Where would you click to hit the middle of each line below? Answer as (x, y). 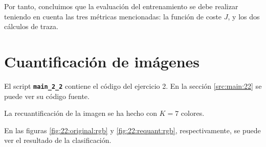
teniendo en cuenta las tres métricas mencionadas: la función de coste (113, 16)
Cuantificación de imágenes (102, 61)
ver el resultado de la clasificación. (58, 140)
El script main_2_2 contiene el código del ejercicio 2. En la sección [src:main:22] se (133, 85)
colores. (193, 113)
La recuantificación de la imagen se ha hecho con (81, 113)
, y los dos (244, 16)
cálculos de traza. (31, 26)
